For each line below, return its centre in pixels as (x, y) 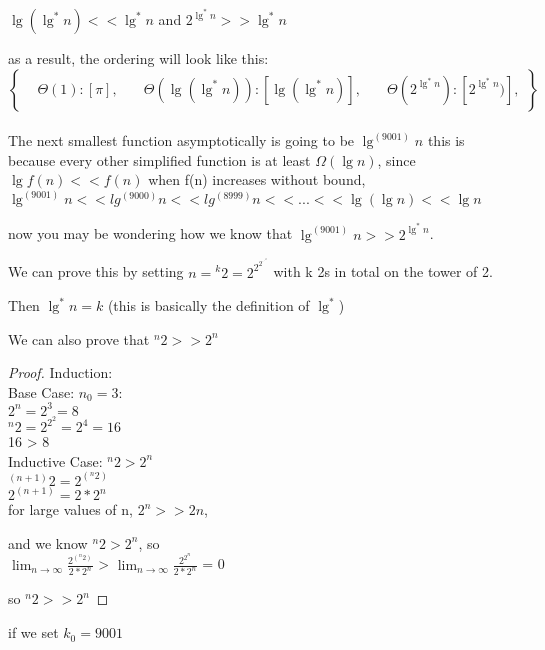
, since (396, 159)
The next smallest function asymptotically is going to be (181, 140)
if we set (33, 632)
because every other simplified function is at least (159, 159)
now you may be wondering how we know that (150, 233)
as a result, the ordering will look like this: (138, 58)
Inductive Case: (55, 460)
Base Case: (41, 391)
